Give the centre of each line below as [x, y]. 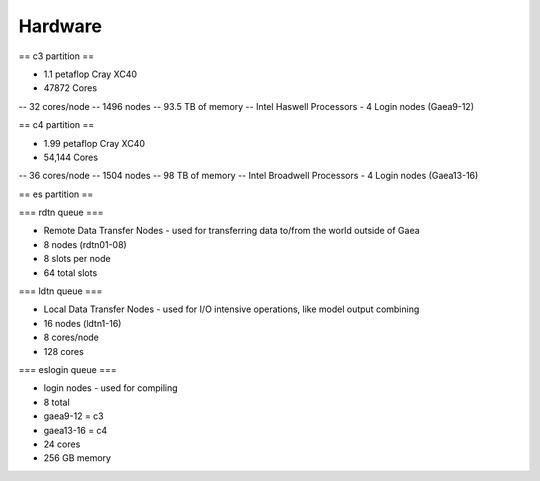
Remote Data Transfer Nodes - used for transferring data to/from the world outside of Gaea [231, 231]
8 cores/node [71, 337]
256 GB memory [77, 458]
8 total [56, 402]
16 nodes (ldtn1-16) [82, 323]
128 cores [63, 351]
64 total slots [70, 272]
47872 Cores [70, 88]
